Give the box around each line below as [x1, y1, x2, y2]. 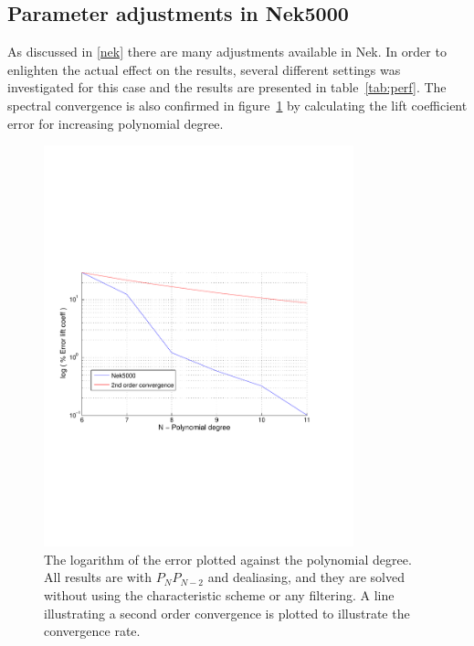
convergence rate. [44, 621, 141, 641]
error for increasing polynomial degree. [7, 113, 224, 132]
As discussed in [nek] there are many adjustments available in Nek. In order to [7, 42, 447, 61]
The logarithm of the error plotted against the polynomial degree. [44, 549, 412, 568]
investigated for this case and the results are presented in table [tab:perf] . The [7, 78, 447, 97]
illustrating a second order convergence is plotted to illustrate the [44, 603, 410, 622]
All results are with [44, 567, 153, 587]
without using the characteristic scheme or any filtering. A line [44, 586, 395, 605]
